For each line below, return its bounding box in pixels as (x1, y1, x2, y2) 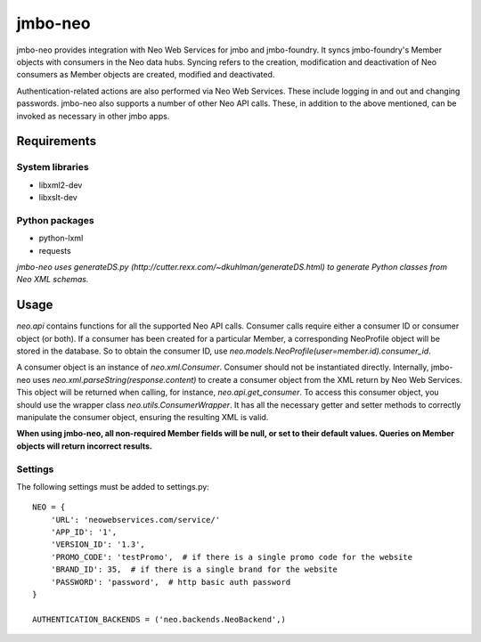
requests (38, 245, 71, 256)
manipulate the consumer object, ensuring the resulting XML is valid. (16, 412, 269, 422)
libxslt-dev (38, 192, 77, 203)
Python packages (16, 214, 94, 226)
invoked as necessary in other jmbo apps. (16, 110, 170, 121)
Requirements (16, 134, 97, 149)
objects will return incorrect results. (16, 441, 153, 451)
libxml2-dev (38, 179, 83, 191)
